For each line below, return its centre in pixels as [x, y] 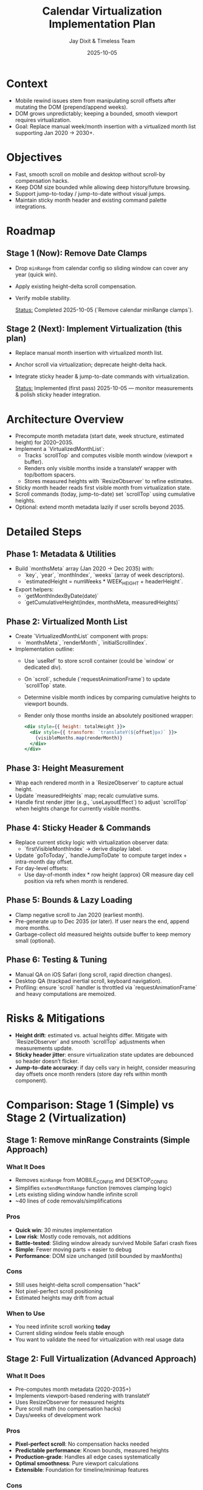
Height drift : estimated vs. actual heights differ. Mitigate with [91, 1035]
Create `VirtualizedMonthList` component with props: [81, 636]
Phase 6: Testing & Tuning [57, 960]
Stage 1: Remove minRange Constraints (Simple [98, 1140]
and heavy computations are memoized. [66, 994]
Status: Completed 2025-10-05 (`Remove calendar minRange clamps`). [104, 310]
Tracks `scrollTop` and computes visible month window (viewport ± [108, 455]
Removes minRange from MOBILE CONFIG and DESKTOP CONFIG [91, 1181]
